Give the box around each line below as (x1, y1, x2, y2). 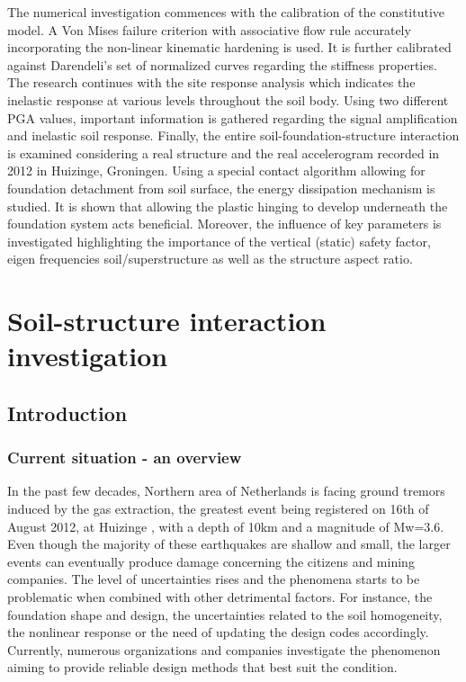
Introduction (7, 399, 128, 426)
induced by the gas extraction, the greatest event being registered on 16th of (7, 499, 429, 518)
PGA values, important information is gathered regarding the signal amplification (7, 108, 458, 127)
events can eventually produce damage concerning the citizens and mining (7, 552, 415, 570)
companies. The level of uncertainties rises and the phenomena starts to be (7, 570, 420, 588)
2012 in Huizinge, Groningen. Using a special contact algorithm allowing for (7, 161, 426, 180)
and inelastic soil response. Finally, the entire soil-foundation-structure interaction (7, 126, 460, 145)
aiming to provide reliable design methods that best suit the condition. (7, 658, 398, 677)
